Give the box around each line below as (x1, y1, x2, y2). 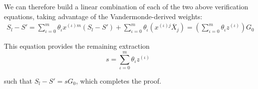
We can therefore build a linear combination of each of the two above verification (4, 1, 248, 11)
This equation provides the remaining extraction (4, 41, 150, 51)
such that (4, 75, 32, 86)
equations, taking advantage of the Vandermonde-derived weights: (4, 11, 202, 21)
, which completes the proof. (76, 75, 161, 86)
